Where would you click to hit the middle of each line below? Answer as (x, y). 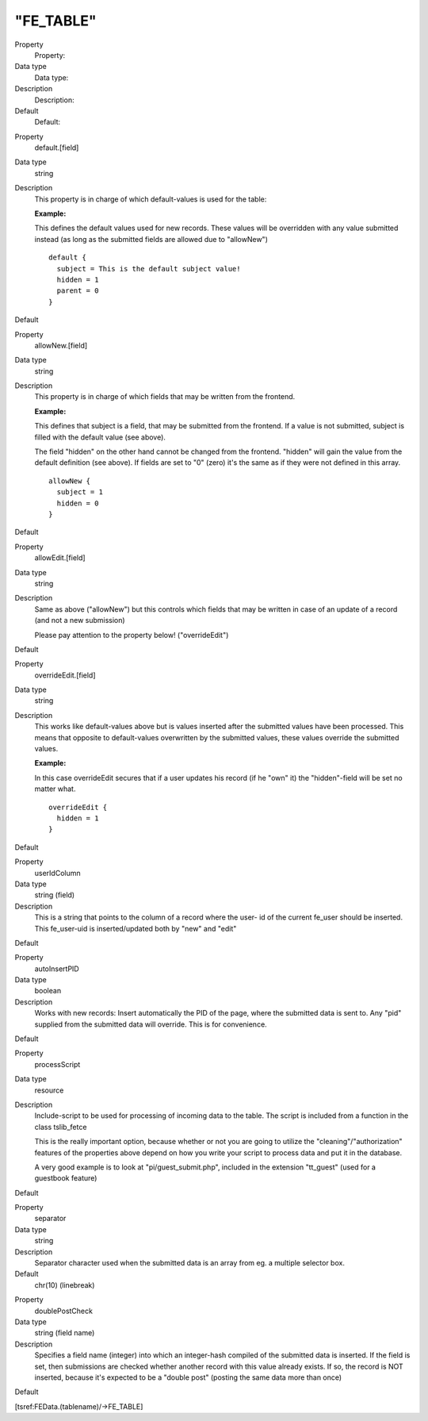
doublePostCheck (63, 1311)
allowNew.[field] (61, 345)
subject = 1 (80, 492)
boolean (48, 991)
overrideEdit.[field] (65, 675)
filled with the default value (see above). (100, 437)
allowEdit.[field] (60, 558)
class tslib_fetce (61, 1127)
